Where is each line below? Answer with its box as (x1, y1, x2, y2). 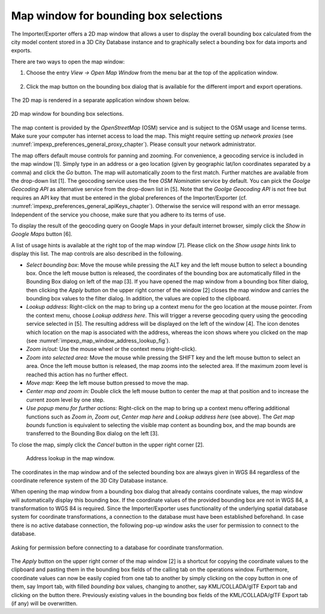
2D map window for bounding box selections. (11, 110, 124, 118)
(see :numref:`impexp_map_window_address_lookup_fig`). (26, 337, 171, 344)
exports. (11, 47, 32, 54)
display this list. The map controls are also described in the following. (11, 250, 183, 258)
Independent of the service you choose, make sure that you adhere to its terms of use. (11, 211, 226, 218)
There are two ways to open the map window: (11, 58, 125, 65)
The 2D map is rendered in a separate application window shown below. (11, 97, 190, 104)
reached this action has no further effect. (26, 371, 128, 378)
